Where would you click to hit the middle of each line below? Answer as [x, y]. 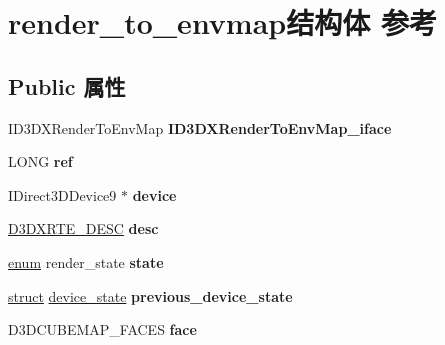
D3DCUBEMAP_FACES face [102, 329]
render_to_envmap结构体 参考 [222, 22]
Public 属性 [67, 85]
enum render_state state [86, 261]
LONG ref [40, 161]
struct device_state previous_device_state [150, 295]
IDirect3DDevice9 [62, 194]
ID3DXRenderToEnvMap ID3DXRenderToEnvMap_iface [200, 127]
